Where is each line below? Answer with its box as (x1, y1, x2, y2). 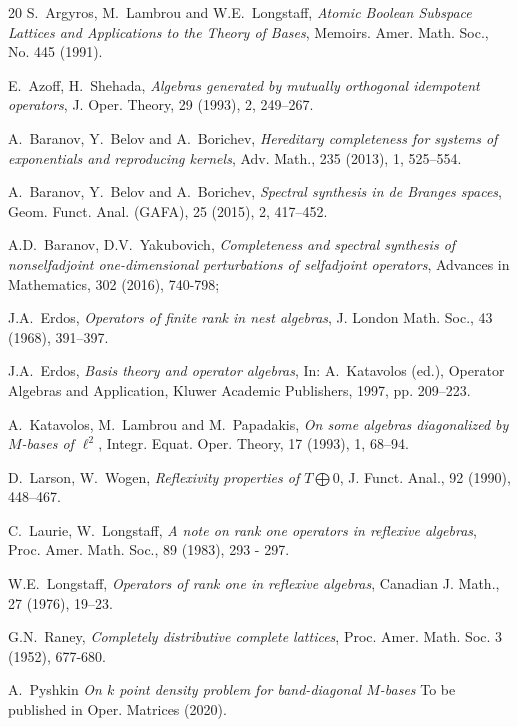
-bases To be (379, 679, 456, 700)
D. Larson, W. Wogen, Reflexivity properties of (8, 466, 300, 487)
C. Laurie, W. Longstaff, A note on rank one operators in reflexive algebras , (8, 519, 477, 540)
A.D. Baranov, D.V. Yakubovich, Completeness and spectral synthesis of (8, 234, 456, 255)
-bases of (21, 433, 74, 454)
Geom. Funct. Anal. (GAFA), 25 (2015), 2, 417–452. (8, 200, 328, 221)
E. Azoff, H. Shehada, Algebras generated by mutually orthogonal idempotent (8, 74, 480, 95)
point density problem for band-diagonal (119, 679, 362, 700)
